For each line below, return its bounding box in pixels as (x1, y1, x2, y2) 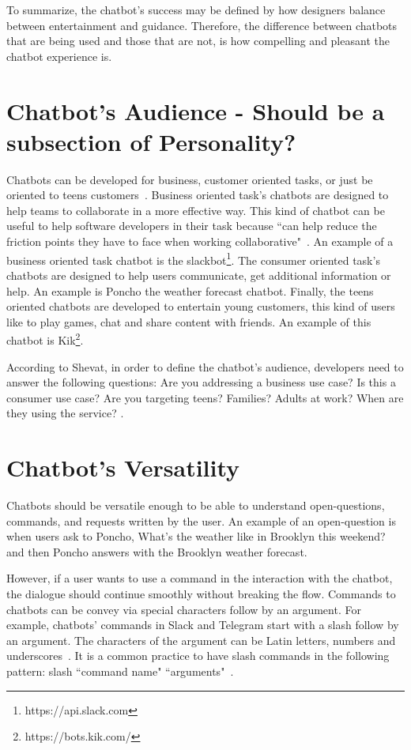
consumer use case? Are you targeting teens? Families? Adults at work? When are (6, 389, 404, 405)
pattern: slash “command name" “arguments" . (6, 662, 234, 679)
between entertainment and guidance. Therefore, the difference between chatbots (6, 17, 398, 33)
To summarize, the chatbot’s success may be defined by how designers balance (6, 2, 386, 17)
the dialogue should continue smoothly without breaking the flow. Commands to (6, 586, 396, 601)
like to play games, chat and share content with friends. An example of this (6, 313, 371, 330)
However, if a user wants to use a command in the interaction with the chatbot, (6, 570, 393, 586)
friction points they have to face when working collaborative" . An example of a (6, 233, 394, 250)
